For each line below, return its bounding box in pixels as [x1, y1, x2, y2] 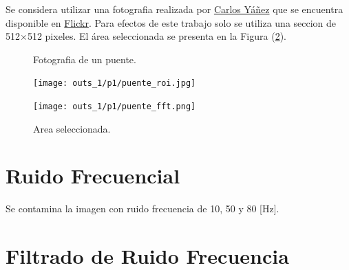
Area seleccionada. [33, 121, 111, 135]
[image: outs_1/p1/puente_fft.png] [33, 102, 196, 112]
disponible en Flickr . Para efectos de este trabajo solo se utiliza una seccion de [6, 15, 337, 30]
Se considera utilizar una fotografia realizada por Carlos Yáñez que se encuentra [6, 2, 343, 16]
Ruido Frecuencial [6, 161, 180, 190]
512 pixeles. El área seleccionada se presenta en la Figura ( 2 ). [27, 29, 286, 43]
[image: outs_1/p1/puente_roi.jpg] [33, 78, 196, 89]
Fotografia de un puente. [33, 52, 136, 66]
